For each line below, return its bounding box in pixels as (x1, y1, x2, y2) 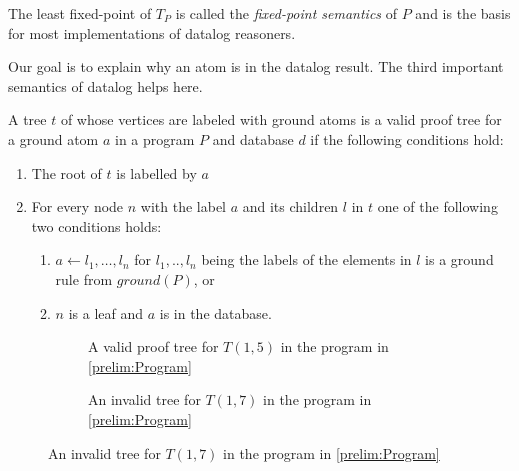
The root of (31, 162, 102, 183)
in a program (115, 128, 195, 149)
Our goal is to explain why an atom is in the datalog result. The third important (8, 56, 504, 77)
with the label (140, 196, 226, 217)
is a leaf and (68, 302, 144, 323)
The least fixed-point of (8, 3, 152, 23)
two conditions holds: (31, 215, 162, 236)
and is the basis (415, 3, 511, 23)
